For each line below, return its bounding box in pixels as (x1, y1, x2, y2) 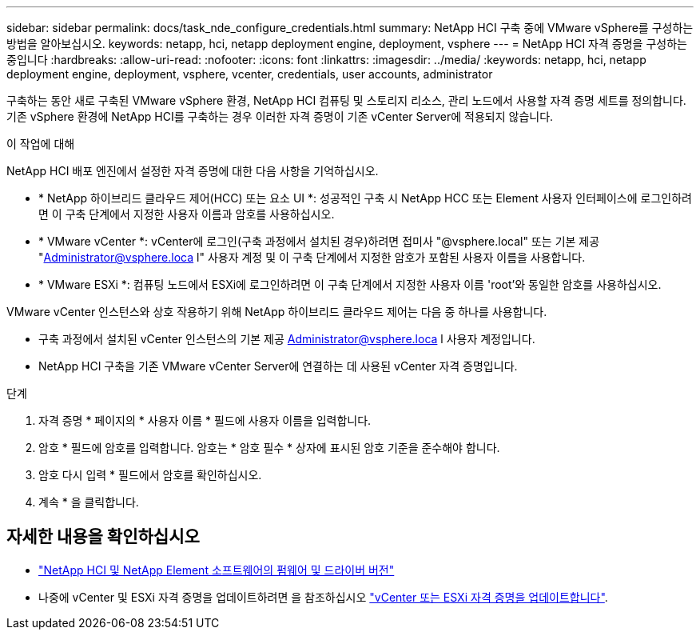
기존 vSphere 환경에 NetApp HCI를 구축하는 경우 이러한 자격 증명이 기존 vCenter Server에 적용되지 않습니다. (6, 110, 554, 123)
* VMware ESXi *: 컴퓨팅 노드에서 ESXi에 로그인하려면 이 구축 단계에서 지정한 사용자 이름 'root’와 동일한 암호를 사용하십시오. (38, 278, 662, 291)
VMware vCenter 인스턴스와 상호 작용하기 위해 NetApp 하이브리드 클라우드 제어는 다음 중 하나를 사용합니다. (6, 305, 547, 318)
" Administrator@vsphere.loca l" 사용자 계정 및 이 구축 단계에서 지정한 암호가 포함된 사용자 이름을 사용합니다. (38, 250, 586, 264)
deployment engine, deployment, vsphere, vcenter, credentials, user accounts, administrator (6, 67, 493, 81)
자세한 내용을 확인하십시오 (6, 526, 200, 547)
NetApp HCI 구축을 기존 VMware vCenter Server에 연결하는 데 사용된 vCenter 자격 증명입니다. (38, 359, 518, 373)
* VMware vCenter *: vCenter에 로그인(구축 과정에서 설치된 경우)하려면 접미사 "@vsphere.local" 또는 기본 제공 (38, 234, 600, 248)
